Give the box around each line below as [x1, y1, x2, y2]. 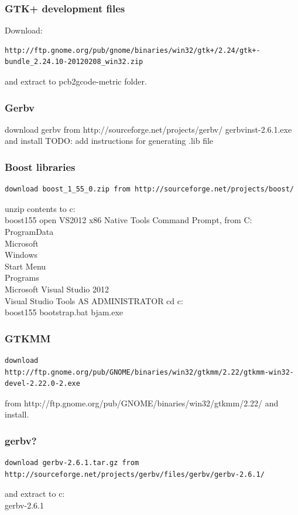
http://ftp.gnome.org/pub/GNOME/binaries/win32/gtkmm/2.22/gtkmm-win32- [5, 368, 294, 376]
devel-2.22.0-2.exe [5, 379, 80, 388]
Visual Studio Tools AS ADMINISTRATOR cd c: [5, 294, 183, 307]
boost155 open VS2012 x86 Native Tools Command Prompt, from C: [5, 214, 252, 226]
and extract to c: [5, 487, 65, 500]
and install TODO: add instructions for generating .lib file [5, 134, 214, 147]
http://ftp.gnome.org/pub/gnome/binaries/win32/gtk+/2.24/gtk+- [5, 46, 261, 55]
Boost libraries [5, 159, 76, 174]
